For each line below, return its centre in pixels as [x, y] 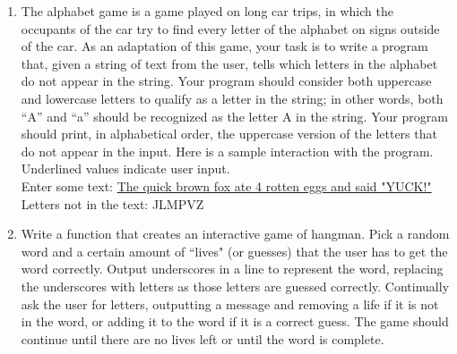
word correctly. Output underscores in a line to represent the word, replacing [232, 269]
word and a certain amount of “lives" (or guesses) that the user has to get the [234, 251]
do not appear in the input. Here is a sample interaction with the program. [227, 151]
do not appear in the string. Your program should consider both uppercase [226, 81]
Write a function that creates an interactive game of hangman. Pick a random [235, 234]
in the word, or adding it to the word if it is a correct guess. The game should [235, 321]
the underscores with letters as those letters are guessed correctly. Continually [235, 286]
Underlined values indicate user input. [125, 169]
